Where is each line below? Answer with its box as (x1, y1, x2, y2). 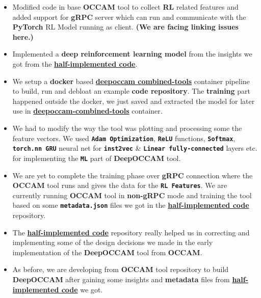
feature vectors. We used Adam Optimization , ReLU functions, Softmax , (12, 132, 236, 143)
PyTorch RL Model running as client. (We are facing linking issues (12, 21, 239, 32)
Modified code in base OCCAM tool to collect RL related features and (12, 2, 239, 12)
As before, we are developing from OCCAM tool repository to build (12, 264, 229, 275)
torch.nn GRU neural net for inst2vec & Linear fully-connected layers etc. (12, 143, 257, 153)
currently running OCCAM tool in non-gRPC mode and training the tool (12, 189, 252, 200)
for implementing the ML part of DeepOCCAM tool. (12, 152, 181, 163)
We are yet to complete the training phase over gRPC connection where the (12, 170, 253, 180)
